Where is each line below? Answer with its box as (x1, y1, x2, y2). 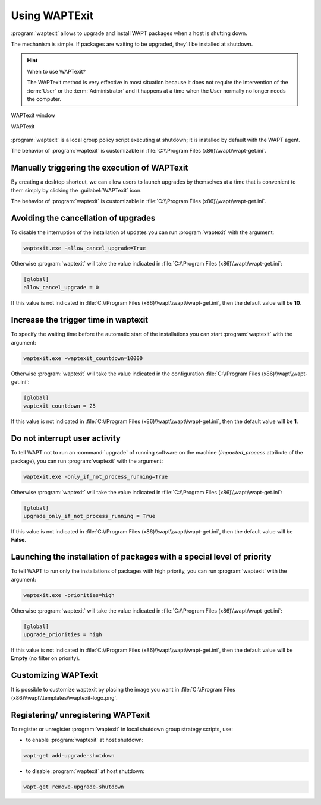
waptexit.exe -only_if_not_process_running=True (23, 473, 168, 480)
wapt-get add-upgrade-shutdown (23, 752, 115, 759)
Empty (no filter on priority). (11, 655, 80, 662)
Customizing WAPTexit (11, 670, 99, 680)
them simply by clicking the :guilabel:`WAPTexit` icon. (11, 187, 142, 194)
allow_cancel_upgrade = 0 (23, 284, 99, 291)
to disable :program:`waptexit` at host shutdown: (26, 767, 145, 775)
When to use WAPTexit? (27, 68, 86, 75)
